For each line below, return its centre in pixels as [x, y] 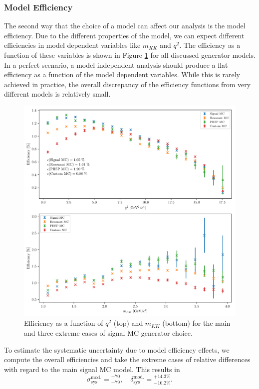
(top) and [128, 323]
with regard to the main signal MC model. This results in [92, 369]
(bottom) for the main [196, 323]
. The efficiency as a [210, 45]
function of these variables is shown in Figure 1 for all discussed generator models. [130, 55]
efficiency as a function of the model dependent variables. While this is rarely [122, 74]
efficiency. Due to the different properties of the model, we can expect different [124, 35]
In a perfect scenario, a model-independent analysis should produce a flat [116, 65]
